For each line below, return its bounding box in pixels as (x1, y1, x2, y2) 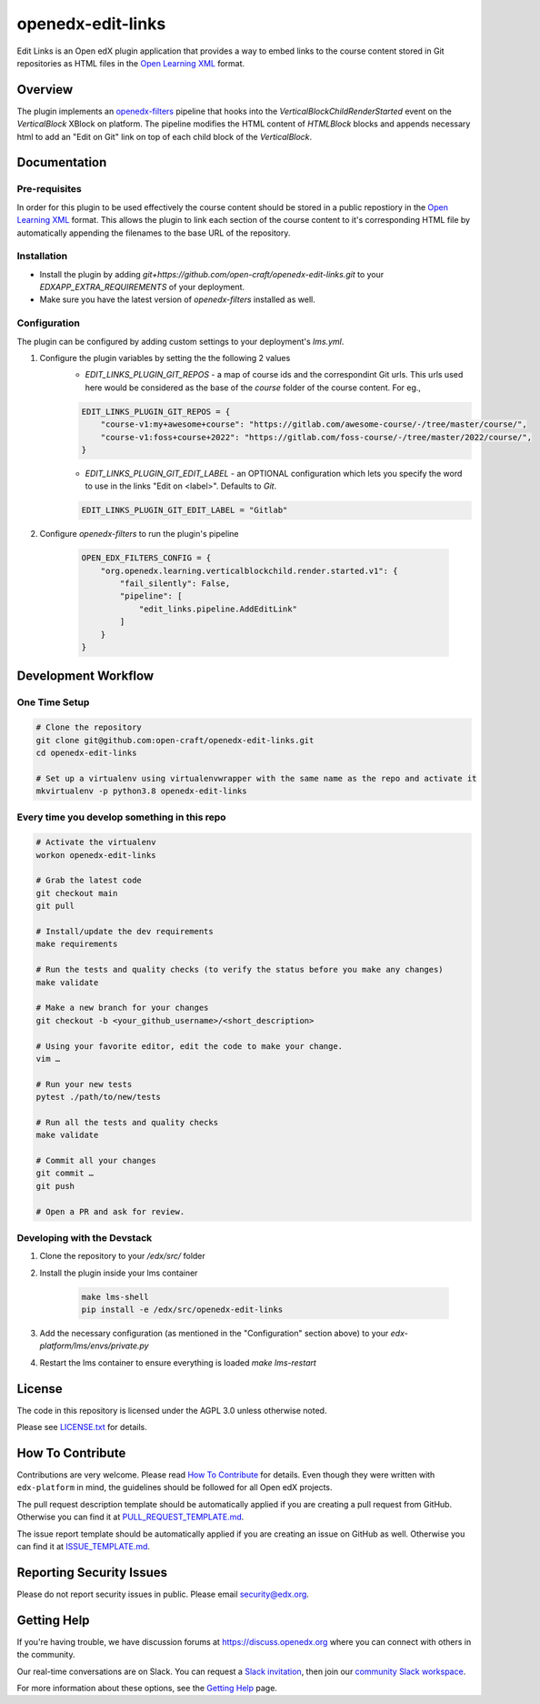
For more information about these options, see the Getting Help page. (16, 1683, 277, 1693)
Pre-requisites (16, 183, 82, 196)
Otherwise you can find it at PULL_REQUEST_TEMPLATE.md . (16, 1511, 245, 1523)
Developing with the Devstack (16, 1231, 153, 1244)
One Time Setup (16, 696, 90, 709)
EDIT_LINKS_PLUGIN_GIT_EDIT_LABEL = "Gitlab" (81, 505, 288, 516)
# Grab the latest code (35, 875, 143, 886)
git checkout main (35, 888, 118, 898)
